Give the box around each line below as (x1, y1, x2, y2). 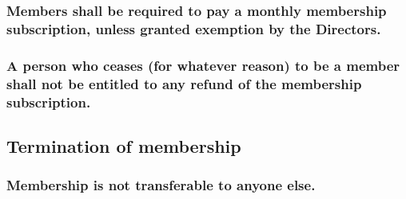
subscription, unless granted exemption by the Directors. (6, 18, 381, 38)
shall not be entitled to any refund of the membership (6, 73, 362, 93)
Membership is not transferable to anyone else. (6, 175, 316, 195)
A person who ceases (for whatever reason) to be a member (6, 55, 400, 75)
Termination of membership (6, 133, 241, 158)
